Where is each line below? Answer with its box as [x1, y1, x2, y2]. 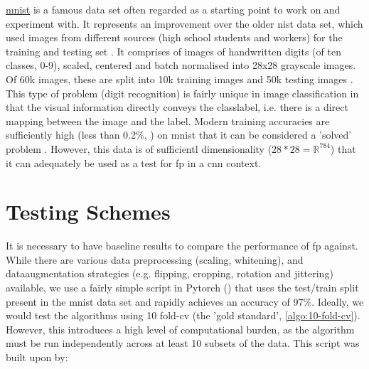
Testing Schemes [6, 197, 171, 226]
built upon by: [6, 350, 68, 364]
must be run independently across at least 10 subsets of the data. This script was [6, 336, 360, 351]
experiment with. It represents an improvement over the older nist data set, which [6, 16, 363, 31]
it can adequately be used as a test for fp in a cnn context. [6, 155, 262, 170]
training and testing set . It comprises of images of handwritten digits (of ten [6, 43, 341, 58]
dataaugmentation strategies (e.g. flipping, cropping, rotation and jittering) [6, 266, 333, 281]
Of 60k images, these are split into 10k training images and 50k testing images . [6, 71, 353, 86]
